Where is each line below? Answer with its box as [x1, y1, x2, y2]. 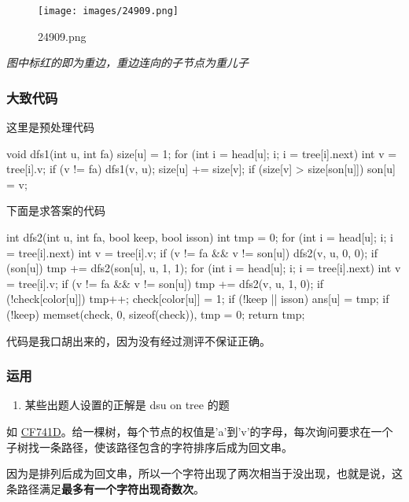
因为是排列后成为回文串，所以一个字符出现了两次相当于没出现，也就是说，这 [6, 465, 403, 482]
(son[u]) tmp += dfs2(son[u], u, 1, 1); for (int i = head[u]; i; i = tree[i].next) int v [6, 260, 401, 276]
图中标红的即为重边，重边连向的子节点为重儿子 [6, 54, 249, 71]
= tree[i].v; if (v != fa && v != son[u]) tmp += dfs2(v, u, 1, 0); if [6, 275, 324, 291]
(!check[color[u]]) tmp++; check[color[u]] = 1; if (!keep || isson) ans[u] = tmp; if [6, 290, 389, 307]
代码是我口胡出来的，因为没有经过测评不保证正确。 [6, 332, 271, 349]
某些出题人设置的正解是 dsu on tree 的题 [24, 397, 230, 413]
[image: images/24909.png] [38, 6, 179, 17]
